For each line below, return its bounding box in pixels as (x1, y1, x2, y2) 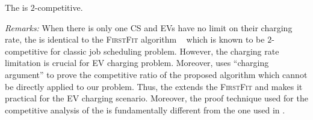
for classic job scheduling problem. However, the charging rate (50, 44, 279, 57)
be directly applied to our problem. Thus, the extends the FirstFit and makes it (5, 80, 303, 92)
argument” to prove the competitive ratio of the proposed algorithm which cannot (5, 68, 308, 80)
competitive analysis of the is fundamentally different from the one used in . (5, 103, 285, 116)
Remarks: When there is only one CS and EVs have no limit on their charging (5, 21, 293, 34)
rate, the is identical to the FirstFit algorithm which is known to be (5, 33, 265, 46)
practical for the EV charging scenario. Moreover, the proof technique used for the (5, 92, 308, 104)
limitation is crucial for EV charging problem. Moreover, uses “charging (5, 56, 269, 69)
